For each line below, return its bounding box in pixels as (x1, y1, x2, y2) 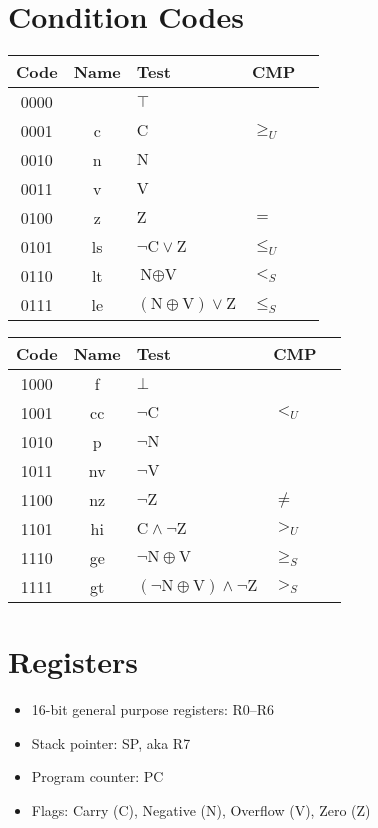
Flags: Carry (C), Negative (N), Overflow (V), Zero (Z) (31, 800, 371, 821)
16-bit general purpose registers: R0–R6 (31, 699, 275, 720)
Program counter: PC (31, 766, 164, 787)
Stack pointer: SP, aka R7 (31, 732, 191, 753)
